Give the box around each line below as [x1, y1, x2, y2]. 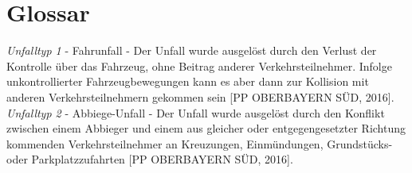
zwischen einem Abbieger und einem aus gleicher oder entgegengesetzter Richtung [6, 120, 406, 136]
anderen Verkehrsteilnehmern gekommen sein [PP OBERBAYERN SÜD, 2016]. [6, 88, 394, 105]
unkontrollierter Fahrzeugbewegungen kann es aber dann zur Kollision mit [6, 73, 369, 90]
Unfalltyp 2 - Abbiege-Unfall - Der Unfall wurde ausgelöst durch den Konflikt [6, 104, 385, 121]
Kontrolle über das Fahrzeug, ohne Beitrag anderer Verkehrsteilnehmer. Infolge [6, 57, 392, 74]
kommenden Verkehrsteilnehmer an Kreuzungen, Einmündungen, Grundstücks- [6, 135, 393, 152]
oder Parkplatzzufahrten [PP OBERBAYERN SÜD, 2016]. [6, 151, 293, 167]
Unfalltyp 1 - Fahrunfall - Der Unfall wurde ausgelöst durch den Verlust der [6, 42, 377, 59]
